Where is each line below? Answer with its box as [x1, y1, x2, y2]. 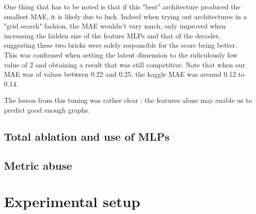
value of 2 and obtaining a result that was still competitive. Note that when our [4, 59, 246, 69]
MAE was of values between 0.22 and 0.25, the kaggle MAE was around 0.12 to [4, 69, 245, 79]
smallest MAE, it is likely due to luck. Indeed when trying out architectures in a [4, 11, 247, 21]
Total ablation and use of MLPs [4, 128, 170, 144]
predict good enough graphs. [4, 104, 90, 115]
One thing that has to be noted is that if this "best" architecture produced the [4, 1, 241, 11]
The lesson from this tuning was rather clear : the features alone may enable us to [4, 95, 252, 105]
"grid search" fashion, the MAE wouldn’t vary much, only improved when [4, 21, 226, 31]
